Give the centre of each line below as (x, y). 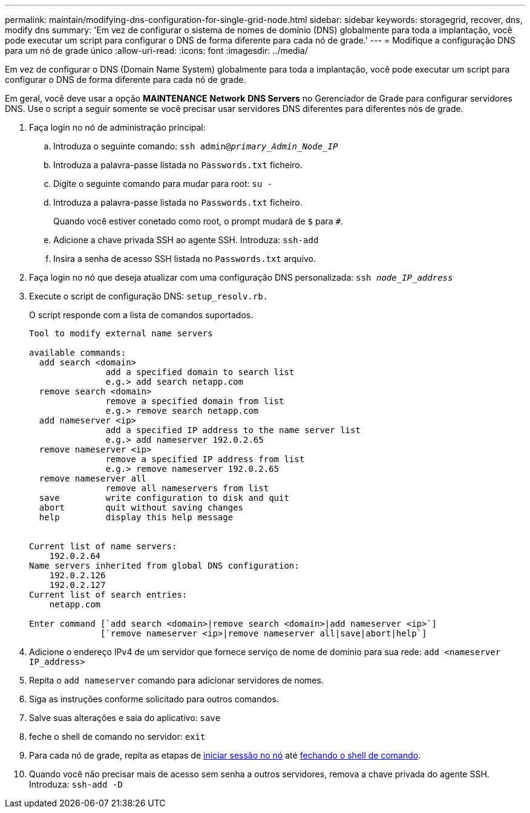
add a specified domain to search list (200, 372)
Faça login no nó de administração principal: (117, 127)
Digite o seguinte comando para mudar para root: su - (163, 184)
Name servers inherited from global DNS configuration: (164, 566)
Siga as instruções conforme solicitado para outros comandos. (154, 699)
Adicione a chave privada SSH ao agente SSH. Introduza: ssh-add (186, 240)
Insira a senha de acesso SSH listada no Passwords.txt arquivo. (185, 259)
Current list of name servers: (103, 546)
